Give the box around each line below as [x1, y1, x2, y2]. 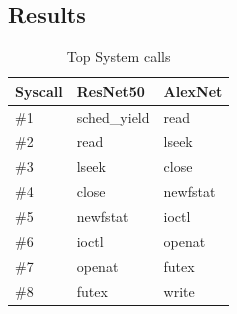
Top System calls [66, 46, 171, 67]
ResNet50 [76, 80, 145, 101]
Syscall [15, 80, 63, 101]
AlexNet [163, 80, 223, 101]
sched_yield [76, 106, 150, 127]
